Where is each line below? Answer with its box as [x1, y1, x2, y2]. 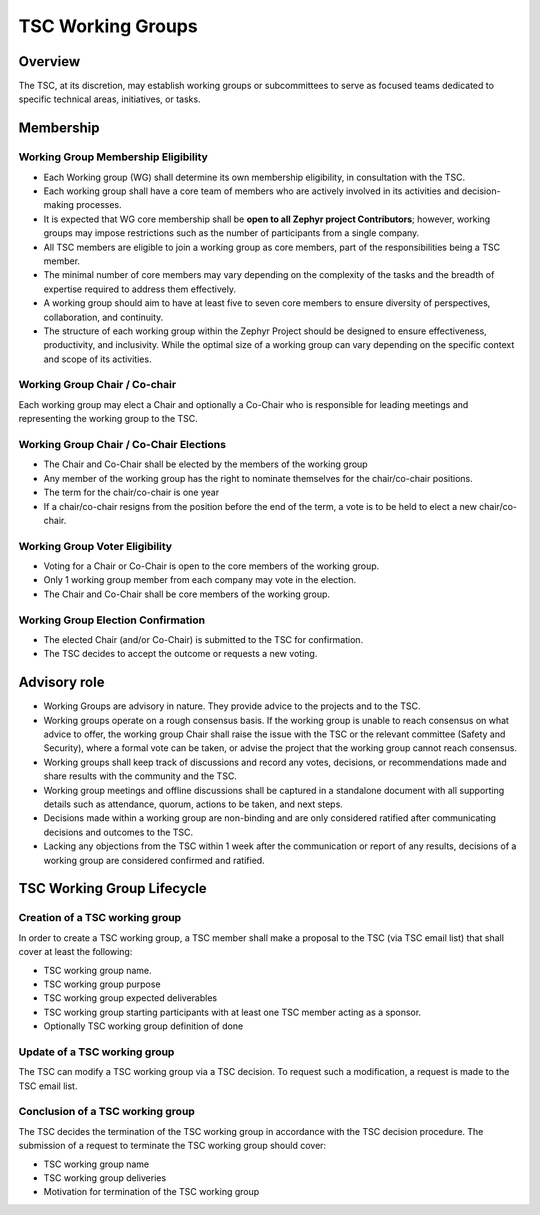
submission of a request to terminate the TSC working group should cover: [18, 1140, 327, 1152]
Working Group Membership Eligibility [18, 150, 209, 164]
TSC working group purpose [43, 978, 161, 990]
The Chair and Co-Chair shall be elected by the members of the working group [43, 458, 369, 470]
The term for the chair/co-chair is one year [43, 486, 220, 499]
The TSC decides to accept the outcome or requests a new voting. [43, 648, 318, 660]
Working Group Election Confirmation [18, 613, 205, 627]
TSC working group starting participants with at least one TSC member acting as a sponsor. [43, 1006, 422, 1018]
